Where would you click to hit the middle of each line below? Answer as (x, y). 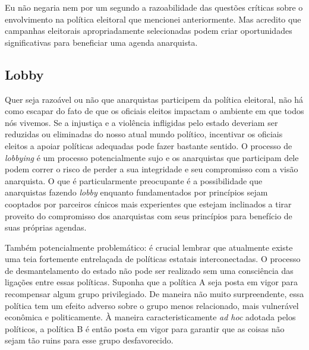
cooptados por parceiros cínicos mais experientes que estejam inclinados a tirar (148, 204)
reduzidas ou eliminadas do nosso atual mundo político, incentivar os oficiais (144, 134)
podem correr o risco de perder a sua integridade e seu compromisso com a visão (152, 169)
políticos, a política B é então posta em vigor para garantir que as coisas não (145, 328)
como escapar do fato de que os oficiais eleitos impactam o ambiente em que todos (154, 111)
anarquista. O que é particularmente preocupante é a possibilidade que (134, 180)
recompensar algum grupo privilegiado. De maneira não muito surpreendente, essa (154, 294)
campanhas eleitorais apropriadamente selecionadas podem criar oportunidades (149, 31)
